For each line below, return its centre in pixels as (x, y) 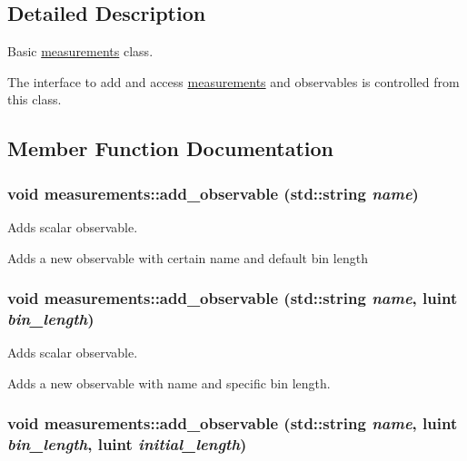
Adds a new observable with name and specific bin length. (169, 383)
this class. (35, 99)
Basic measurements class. (80, 51)
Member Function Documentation (171, 148)
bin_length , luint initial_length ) (127, 444)
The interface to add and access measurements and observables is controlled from (233, 81)
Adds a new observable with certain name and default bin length (188, 257)
